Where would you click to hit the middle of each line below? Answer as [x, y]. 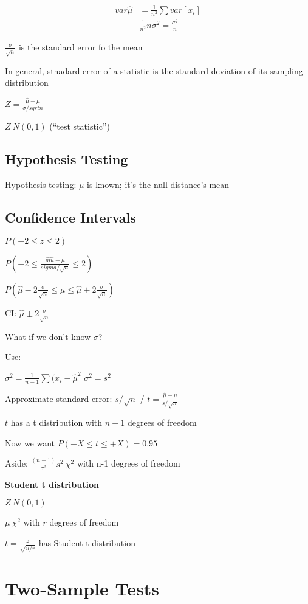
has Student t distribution [87, 542]
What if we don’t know [48, 336]
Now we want [30, 443]
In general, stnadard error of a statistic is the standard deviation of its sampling [154, 70]
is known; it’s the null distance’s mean [158, 185]
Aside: [16, 463]
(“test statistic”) [80, 126]
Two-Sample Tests [82, 588]
